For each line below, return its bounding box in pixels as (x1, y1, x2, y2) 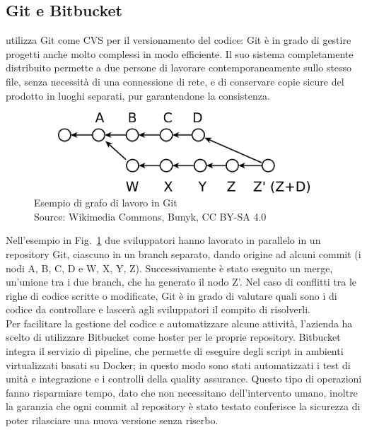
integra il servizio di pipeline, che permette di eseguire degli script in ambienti (6, 344, 344, 358)
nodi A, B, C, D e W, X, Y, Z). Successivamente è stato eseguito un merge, (6, 260, 333, 275)
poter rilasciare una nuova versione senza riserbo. (6, 413, 219, 428)
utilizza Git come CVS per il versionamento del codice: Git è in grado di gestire (6, 33, 351, 47)
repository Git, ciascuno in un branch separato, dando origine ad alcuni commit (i (6, 246, 361, 261)
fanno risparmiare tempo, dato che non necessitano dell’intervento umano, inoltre (6, 385, 358, 399)
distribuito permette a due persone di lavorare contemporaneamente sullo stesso (6, 60, 352, 75)
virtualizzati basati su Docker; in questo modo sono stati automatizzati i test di (6, 357, 351, 372)
